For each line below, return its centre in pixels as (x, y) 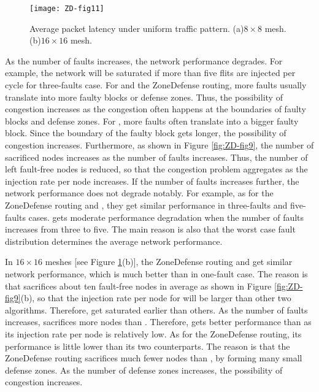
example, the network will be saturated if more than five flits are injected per (150, 73)
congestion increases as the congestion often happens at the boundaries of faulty (156, 109)
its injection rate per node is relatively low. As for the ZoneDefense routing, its (153, 333)
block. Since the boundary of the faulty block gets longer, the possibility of (146, 133)
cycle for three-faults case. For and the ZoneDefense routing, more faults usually (156, 85)
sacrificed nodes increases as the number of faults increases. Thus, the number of (156, 157)
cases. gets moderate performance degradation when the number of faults (166, 217)
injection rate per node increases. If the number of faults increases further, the (152, 181)
